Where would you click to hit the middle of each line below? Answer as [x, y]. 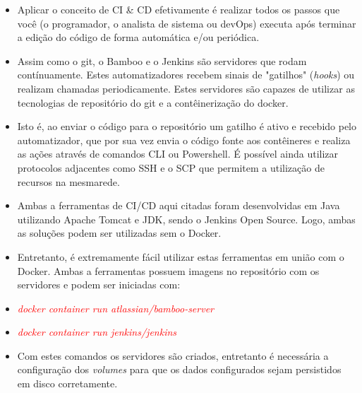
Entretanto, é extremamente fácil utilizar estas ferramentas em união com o [181, 256]
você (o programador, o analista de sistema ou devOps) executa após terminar [187, 23]
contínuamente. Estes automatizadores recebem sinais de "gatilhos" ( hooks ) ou [186, 75]
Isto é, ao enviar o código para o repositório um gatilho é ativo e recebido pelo [187, 126]
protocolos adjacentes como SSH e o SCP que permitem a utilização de [171, 167]
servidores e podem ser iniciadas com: [99, 285]
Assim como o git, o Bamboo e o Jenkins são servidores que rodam [162, 60]
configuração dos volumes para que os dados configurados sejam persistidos [179, 369]
